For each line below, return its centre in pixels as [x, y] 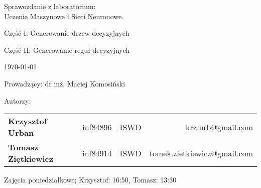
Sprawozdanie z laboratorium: [50, 6]
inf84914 [97, 153]
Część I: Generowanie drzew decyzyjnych [67, 33]
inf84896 [97, 127]
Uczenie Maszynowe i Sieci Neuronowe [63, 16]
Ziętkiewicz [31, 159]
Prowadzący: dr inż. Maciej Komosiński [65, 83]
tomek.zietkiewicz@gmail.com [201, 153]
